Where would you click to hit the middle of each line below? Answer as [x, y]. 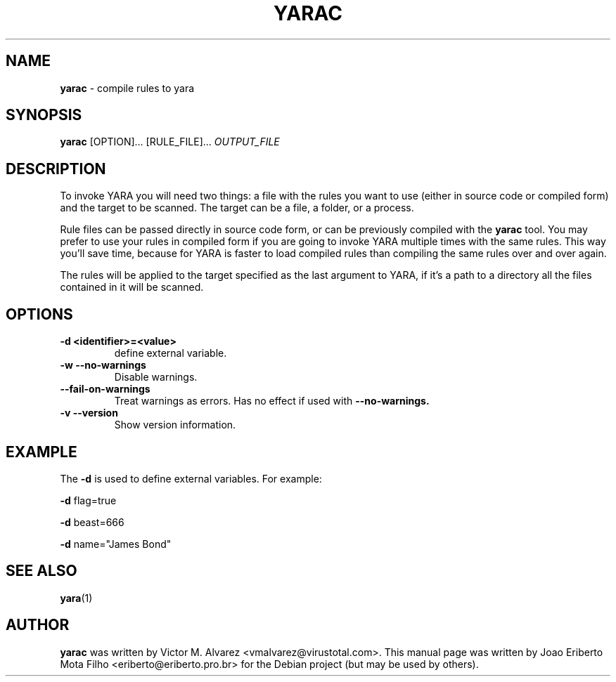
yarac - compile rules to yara [127, 88]
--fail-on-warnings [105, 389]
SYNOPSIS [44, 115]
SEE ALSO [41, 571]
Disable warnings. [156, 377]
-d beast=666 [92, 522]
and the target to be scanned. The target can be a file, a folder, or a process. [237, 208]
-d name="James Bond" [116, 544]
